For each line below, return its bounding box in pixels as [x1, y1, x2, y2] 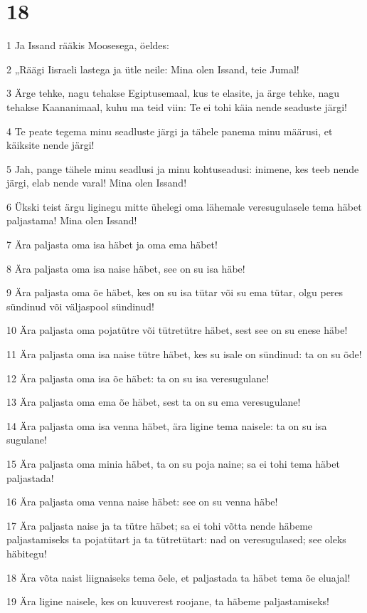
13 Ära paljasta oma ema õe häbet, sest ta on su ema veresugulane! [6, 394, 301, 409]
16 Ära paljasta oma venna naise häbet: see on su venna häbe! [6, 494, 278, 509]
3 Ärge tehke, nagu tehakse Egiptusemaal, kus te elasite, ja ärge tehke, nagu [6, 85, 339, 100]
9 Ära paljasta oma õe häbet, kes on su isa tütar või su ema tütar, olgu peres [6, 285, 344, 300]
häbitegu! [6, 545, 47, 560]
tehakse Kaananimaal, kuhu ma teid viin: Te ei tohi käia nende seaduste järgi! [6, 99, 348, 114]
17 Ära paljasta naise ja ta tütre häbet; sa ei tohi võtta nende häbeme [6, 518, 313, 533]
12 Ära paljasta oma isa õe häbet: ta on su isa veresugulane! [6, 370, 270, 385]
